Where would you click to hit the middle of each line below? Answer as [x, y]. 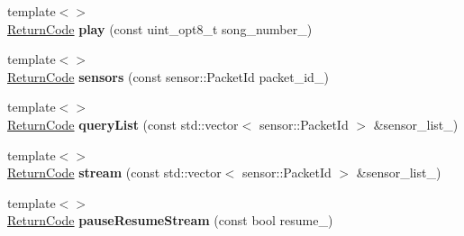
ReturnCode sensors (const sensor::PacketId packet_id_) [168, 76]
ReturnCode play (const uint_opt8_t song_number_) [160, 28]
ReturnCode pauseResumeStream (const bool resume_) [170, 220]
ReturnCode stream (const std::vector [114, 172]
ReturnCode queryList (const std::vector [123, 124]
